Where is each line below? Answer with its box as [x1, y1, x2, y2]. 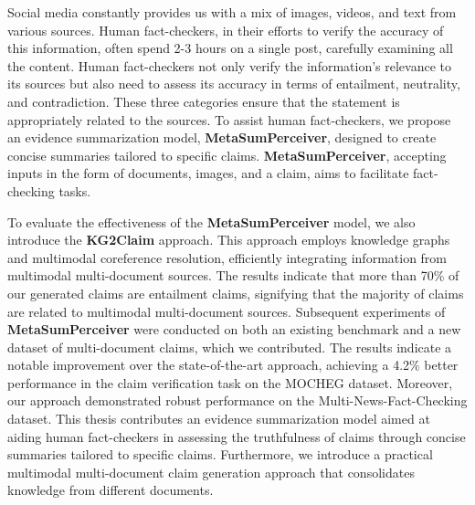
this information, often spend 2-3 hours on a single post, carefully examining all [7, 38, 453, 58]
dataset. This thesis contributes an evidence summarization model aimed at [7, 409, 430, 428]
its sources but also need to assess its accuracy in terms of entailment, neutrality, [7, 74, 460, 93]
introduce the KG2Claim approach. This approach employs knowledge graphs [7, 230, 450, 249]
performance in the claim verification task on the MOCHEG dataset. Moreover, [7, 373, 453, 392]
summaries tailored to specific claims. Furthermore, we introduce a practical [7, 445, 433, 464]
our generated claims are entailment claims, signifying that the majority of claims [7, 283, 464, 302]
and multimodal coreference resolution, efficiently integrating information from [7, 247, 448, 267]
